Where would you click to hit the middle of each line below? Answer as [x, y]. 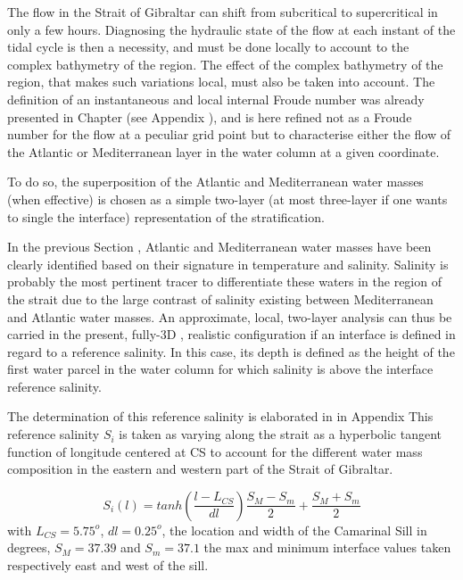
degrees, [29, 547]
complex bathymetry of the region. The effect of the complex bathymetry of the [225, 64]
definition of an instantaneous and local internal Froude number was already [216, 99]
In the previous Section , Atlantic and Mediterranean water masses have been [219, 247]
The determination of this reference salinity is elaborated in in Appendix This [220, 416]
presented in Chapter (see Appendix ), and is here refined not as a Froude [210, 116]
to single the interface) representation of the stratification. [166, 216]
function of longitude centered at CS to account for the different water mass [215, 451]
